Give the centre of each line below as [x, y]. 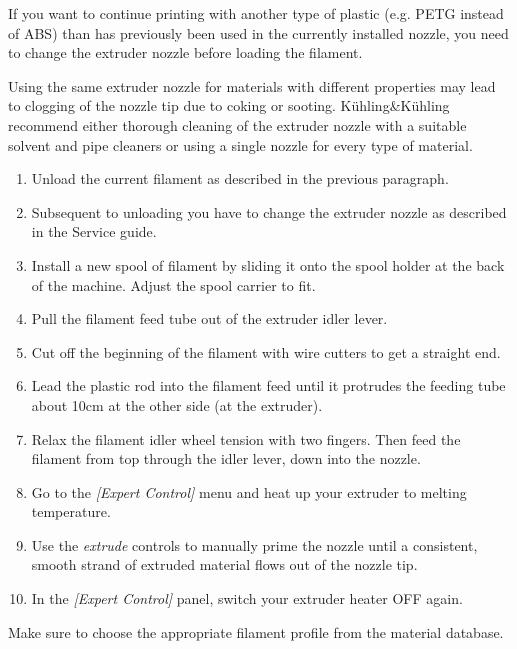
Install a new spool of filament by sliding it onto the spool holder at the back [268, 264]
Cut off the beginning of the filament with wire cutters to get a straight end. [266, 351]
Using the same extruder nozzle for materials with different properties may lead [252, 85]
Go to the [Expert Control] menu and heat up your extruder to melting [249, 491]
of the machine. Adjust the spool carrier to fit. [173, 284]
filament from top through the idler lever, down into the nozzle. [226, 458]
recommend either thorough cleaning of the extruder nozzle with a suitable [237, 124]
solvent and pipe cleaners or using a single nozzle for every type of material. [240, 144]
